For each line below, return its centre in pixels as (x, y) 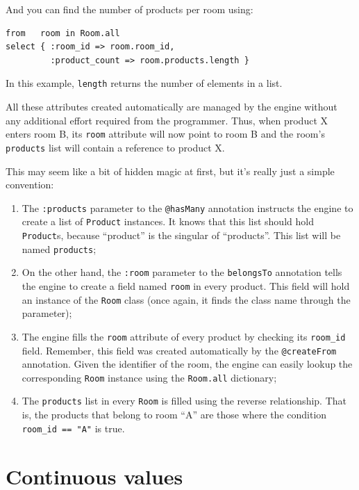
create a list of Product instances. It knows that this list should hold (168, 221)
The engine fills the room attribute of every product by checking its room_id (184, 336)
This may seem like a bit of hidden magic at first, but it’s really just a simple (170, 171)
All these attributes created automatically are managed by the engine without (172, 107)
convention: (30, 185)
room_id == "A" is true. (73, 428)
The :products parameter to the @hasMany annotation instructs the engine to (187, 207)
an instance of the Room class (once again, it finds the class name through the (186, 299)
